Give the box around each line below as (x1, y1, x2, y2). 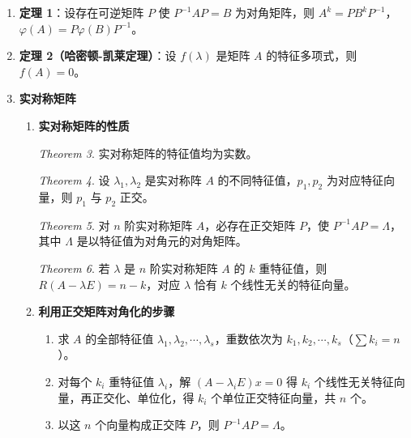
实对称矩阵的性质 (38, 117, 130, 134)
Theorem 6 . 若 (38, 259, 110, 276)
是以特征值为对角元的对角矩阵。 (76, 232, 247, 249)
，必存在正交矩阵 (204, 216, 296, 233)
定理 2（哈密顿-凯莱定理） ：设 (19, 47, 177, 64)
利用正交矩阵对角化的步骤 (38, 303, 175, 320)
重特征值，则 (259, 259, 328, 276)
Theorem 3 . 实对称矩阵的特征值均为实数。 (38, 144, 258, 161)
